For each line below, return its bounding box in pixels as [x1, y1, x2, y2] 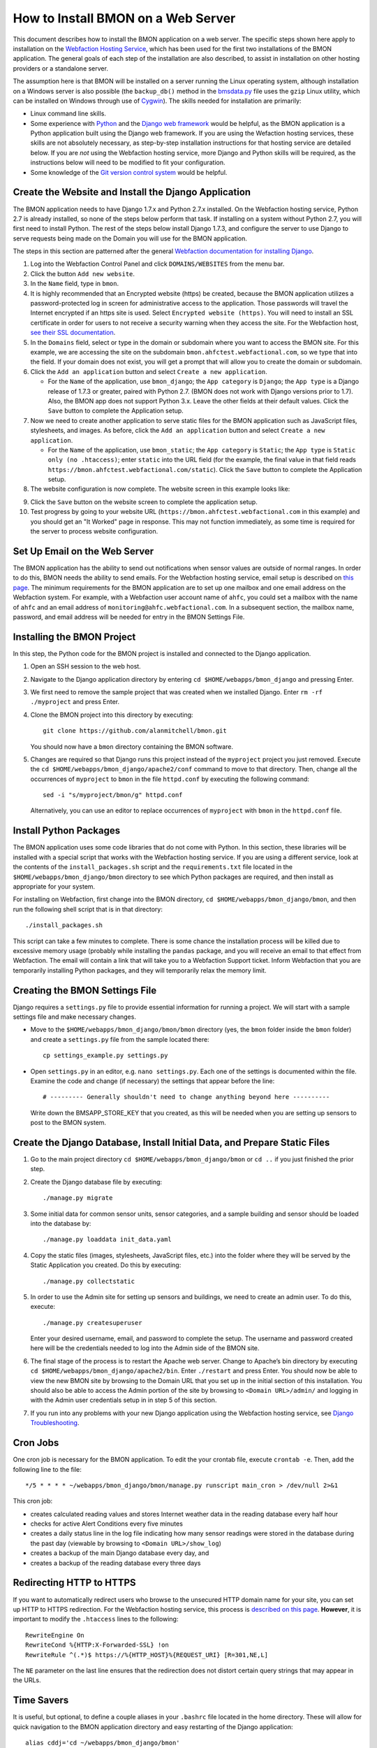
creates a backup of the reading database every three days [30, 1559, 201, 1567]
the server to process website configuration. [30, 527, 158, 536]
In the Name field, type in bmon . [30, 280, 119, 288]
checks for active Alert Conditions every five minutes [30, 1519, 183, 1528]
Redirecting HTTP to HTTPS [13, 1577, 136, 1589]
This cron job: [13, 1497, 53, 1505]
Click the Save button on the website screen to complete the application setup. [30, 497, 258, 506]
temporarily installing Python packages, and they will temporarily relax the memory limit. [13, 966, 267, 975]
